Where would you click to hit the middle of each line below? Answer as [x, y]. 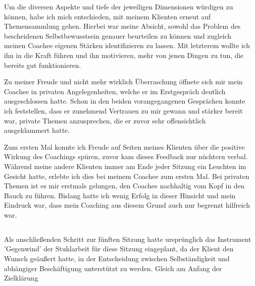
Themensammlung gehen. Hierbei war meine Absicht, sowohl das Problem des [122, 26]
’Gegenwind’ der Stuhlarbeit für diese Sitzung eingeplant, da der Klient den [119, 249]
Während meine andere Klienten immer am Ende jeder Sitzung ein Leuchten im [125, 166]
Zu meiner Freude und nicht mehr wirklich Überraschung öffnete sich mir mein [124, 82]
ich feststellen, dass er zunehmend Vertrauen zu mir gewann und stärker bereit [124, 110]
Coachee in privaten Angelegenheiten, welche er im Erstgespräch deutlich [115, 91]
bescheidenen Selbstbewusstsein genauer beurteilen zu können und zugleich [118, 35]
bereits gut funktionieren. [43, 65]
